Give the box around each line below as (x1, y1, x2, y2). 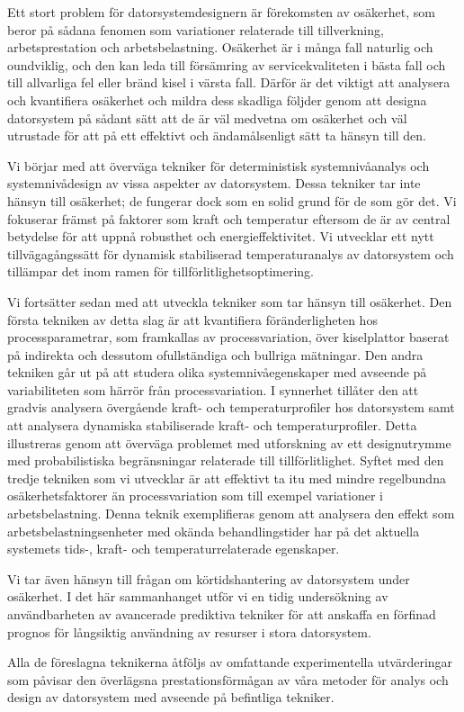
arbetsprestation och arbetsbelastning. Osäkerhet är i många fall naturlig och (7, 38, 433, 57)
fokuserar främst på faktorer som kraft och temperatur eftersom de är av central (7, 209, 451, 228)
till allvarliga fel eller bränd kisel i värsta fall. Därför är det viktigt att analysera (7, 73, 451, 92)
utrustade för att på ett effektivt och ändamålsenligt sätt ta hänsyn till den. (7, 126, 426, 145)
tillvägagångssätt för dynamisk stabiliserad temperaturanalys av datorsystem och (7, 244, 454, 263)
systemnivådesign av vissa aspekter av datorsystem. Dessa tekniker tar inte (7, 174, 421, 193)
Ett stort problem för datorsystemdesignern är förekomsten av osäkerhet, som (7, 3, 435, 21)
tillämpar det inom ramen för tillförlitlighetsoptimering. (7, 262, 314, 281)
